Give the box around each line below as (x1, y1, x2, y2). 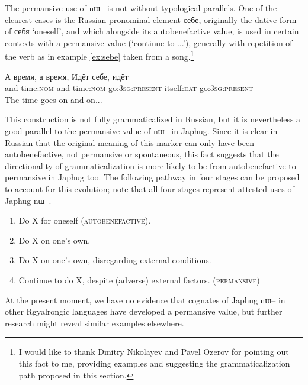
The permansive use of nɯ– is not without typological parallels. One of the (5, 2, 277, 14)
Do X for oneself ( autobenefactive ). (18, 214, 151, 227)
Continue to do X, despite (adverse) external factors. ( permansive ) (18, 273, 260, 286)
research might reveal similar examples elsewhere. (5, 316, 184, 329)
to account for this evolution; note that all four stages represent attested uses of (5, 182, 294, 195)
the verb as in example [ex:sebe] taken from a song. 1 (5, 48, 194, 63)
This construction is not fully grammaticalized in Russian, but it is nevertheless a (5, 113, 301, 125)
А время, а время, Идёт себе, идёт (5, 70, 129, 82)
